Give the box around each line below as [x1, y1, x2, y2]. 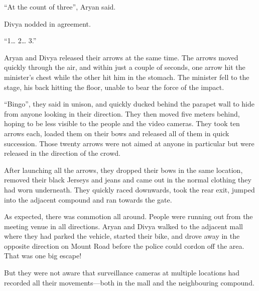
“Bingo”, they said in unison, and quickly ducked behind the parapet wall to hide [4, 99, 254, 109]
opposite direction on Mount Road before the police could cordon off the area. [4, 240, 244, 251]
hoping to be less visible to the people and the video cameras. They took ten [4, 118, 240, 129]
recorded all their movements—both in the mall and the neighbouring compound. [4, 277, 254, 287]
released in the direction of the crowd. [4, 148, 120, 158]
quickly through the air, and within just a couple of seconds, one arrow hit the [4, 62, 245, 72]
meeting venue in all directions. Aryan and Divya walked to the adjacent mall [4, 221, 243, 231]
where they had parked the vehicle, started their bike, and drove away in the [4, 231, 240, 241]
